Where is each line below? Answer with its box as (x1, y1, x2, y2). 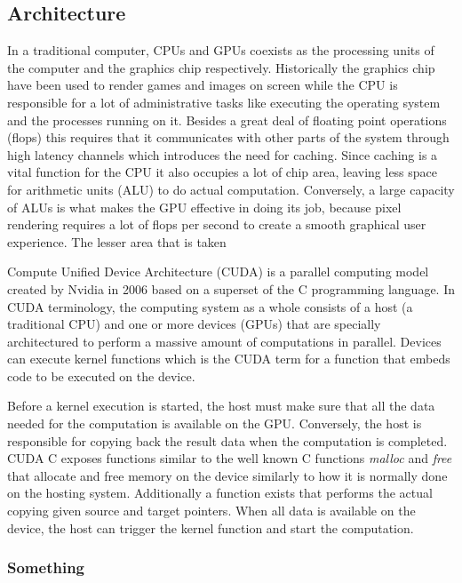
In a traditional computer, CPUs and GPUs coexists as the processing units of (7, 41, 434, 60)
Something (7, 556, 84, 579)
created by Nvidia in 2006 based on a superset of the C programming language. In (7, 279, 455, 298)
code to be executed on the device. (7, 366, 195, 385)
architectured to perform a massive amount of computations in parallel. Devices (7, 331, 442, 350)
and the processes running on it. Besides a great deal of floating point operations (7, 110, 447, 129)
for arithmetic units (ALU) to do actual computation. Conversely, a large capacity (7, 180, 455, 198)
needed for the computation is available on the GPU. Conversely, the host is (7, 414, 422, 433)
